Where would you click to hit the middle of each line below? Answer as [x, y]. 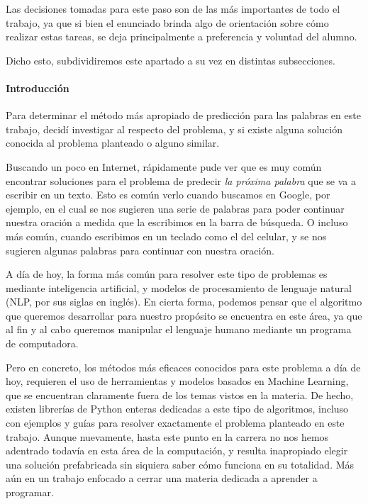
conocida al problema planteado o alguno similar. [113, 143]
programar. [30, 492]
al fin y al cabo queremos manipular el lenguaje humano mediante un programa [179, 329]
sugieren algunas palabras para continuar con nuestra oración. [140, 250]
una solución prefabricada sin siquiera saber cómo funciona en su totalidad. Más [180, 464]
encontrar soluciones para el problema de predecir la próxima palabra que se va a [181, 180]
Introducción [38, 88]
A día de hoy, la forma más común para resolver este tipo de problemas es [167, 274]
